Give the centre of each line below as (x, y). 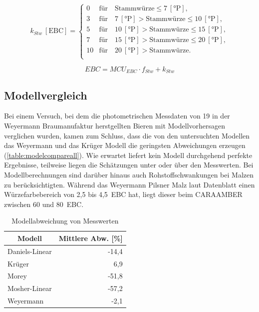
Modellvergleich (46, 95)
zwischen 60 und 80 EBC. (44, 204)
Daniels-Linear (30, 251)
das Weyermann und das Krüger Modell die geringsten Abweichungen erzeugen (125, 145)
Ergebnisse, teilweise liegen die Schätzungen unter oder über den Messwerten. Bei (129, 165)
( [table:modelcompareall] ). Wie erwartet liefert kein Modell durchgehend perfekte (128, 155)
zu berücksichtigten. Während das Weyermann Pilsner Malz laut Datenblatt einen (129, 184)
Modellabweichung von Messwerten (65, 221)
